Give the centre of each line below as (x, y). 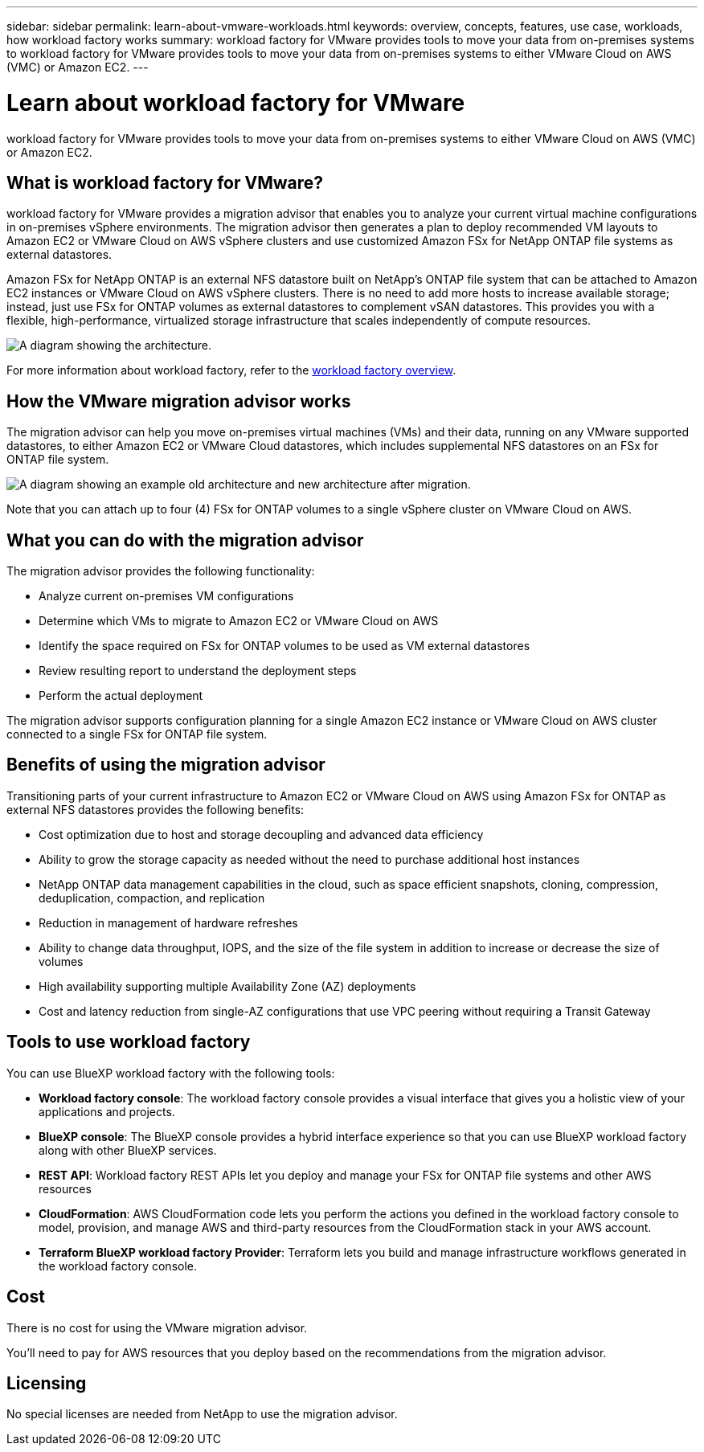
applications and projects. (107, 1111)
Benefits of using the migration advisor (166, 765)
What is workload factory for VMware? (165, 182)
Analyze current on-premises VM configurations (166, 596)
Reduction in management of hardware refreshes (168, 922)
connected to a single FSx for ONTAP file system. (137, 734)
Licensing (47, 1383)
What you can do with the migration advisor (185, 540)
